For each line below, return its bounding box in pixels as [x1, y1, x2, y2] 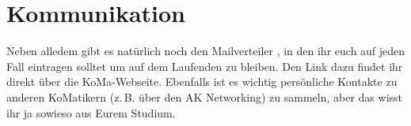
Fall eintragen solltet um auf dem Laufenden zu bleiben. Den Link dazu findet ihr [6, 57, 403, 74]
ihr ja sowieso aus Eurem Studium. [6, 104, 176, 120]
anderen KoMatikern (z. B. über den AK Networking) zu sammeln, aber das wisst [6, 88, 403, 105]
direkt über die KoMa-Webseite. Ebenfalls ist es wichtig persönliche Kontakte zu [6, 73, 398, 90]
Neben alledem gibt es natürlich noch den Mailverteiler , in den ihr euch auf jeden [6, 43, 405, 59]
